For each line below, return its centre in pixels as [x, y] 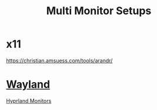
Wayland [28, 85]
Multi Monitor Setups [99, 11]
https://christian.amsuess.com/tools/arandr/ [59, 60]
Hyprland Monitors [29, 101]
